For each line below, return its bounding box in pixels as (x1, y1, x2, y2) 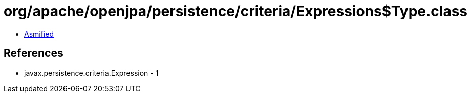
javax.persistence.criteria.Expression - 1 (24, 68, 159, 77)
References (4, 47, 63, 60)
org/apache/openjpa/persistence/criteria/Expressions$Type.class (4, 3, 468, 20)
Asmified (24, 29, 54, 38)
